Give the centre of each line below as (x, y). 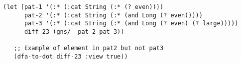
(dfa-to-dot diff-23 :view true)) (71, 56)
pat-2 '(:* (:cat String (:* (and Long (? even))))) (113, 15)
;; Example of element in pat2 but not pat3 (89, 48)
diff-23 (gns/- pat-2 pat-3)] (74, 31)
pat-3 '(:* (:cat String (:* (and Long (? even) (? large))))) (131, 24)
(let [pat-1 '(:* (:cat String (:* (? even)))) (83, 7)
